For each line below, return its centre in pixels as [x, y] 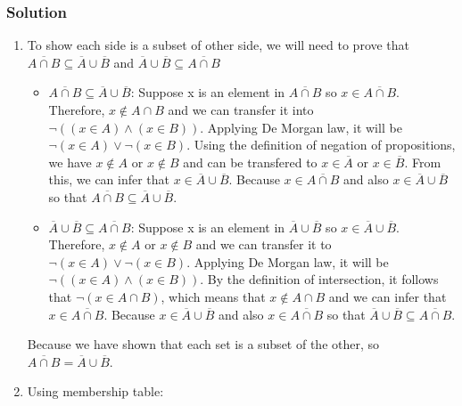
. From [423, 162]
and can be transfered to [250, 162]
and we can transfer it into [241, 110]
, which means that [213, 296]
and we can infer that [388, 296]
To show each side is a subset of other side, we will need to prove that [219, 45]
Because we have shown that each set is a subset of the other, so [203, 344]
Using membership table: [95, 391]
